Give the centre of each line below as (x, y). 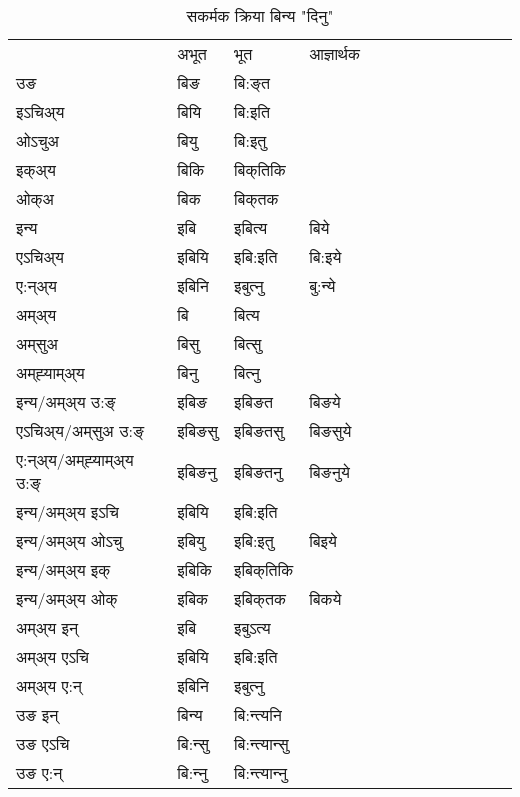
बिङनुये (329, 471)
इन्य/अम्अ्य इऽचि (67, 511)
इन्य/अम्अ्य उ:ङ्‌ (66, 401)
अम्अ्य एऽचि (52, 656)
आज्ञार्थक (334, 53)
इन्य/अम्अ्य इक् (63, 569)
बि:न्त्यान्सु (261, 743)
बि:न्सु (193, 743)
